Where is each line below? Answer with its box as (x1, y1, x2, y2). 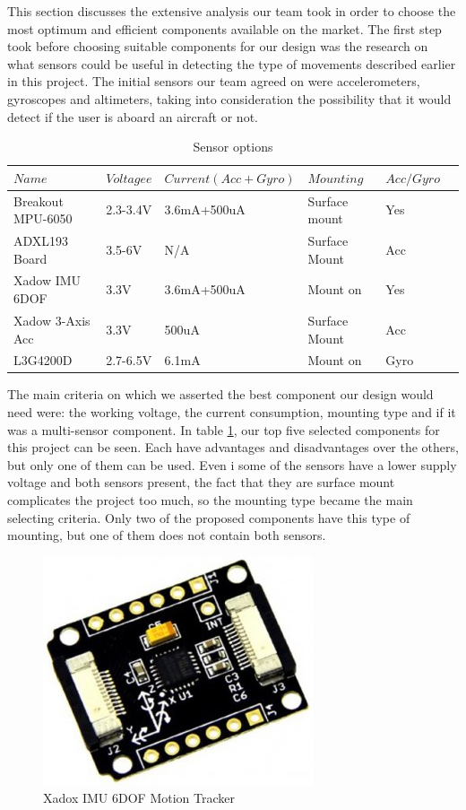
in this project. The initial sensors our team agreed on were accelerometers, (7, 72, 420, 91)
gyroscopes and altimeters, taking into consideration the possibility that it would (7, 89, 452, 108)
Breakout (13, 191, 64, 210)
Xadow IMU (13, 271, 82, 290)
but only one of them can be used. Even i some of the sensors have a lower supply (7, 455, 457, 474)
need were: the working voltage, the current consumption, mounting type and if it (7, 403, 456, 422)
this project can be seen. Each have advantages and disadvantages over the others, (7, 438, 459, 457)
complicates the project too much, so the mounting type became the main (7, 491, 413, 509)
